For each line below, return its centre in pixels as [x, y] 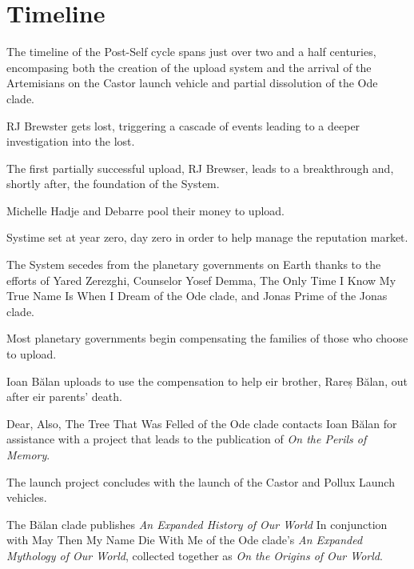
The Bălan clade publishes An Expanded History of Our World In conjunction [197, 524]
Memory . [28, 455]
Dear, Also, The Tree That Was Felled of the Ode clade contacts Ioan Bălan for [202, 423]
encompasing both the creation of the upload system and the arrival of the [189, 67]
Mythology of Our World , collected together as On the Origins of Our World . [195, 555]
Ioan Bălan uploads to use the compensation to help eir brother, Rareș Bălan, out [207, 381]
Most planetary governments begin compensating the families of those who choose [207, 338]
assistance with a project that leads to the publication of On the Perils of [187, 439]
